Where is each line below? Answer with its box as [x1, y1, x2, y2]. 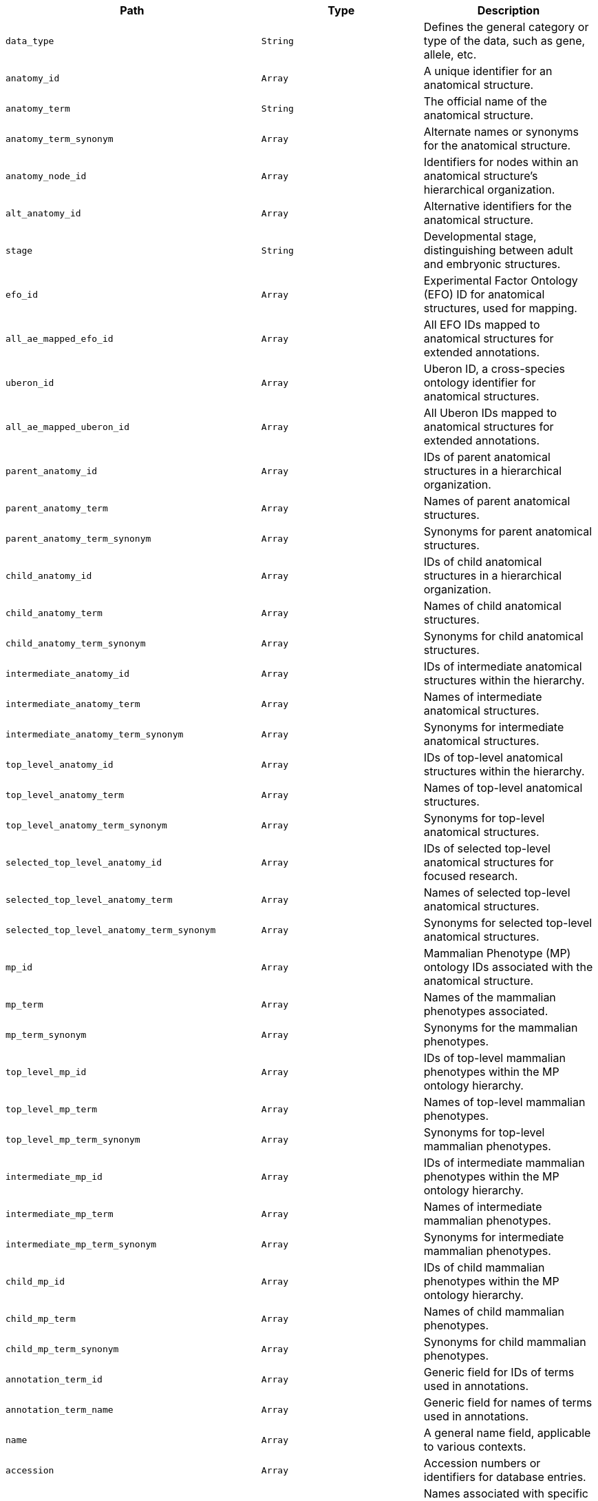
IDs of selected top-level [423, 841, 551, 855]
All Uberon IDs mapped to [423, 406, 557, 420]
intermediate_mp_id [6, 1171, 103, 1182]
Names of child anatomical [423, 599, 562, 613]
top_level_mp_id [6, 1066, 87, 1077]
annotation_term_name [6, 1404, 114, 1415]
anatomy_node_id [6, 170, 87, 181]
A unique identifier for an [423, 64, 553, 78]
